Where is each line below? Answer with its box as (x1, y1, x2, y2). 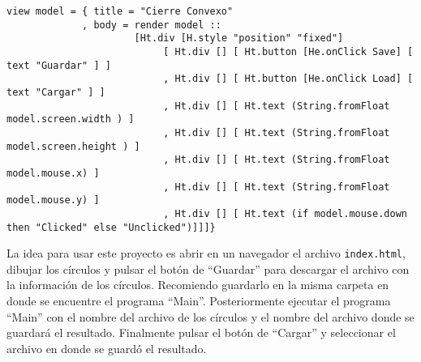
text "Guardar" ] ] (6, 59, 111, 71)
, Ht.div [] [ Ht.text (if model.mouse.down (163, 207, 407, 219)
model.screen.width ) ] (6, 113, 135, 126)
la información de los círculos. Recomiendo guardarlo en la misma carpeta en (6, 276, 389, 293)
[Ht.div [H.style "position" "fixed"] (134, 32, 344, 45)
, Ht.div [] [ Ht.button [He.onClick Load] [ (163, 73, 414, 85)
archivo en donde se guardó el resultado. (6, 339, 207, 356)
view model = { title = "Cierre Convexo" (6, 6, 234, 17)
